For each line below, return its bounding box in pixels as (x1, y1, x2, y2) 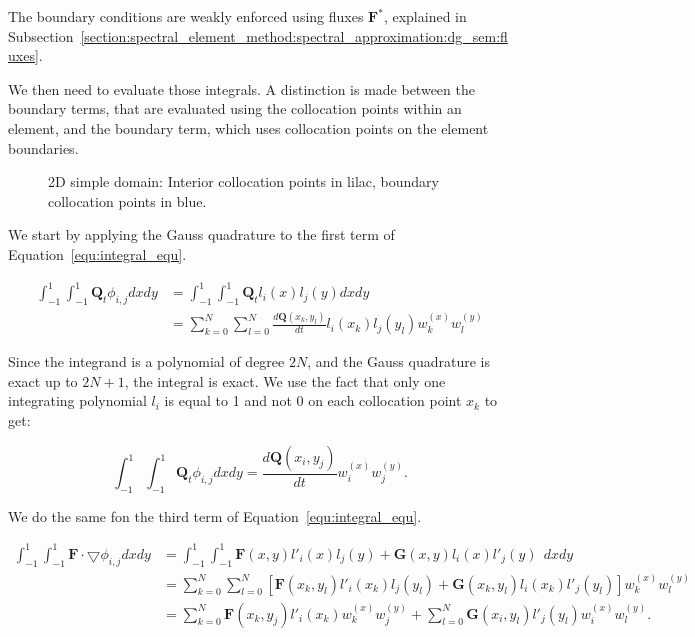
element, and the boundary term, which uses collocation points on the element (8, 117, 489, 138)
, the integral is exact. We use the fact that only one (124, 370, 446, 391)
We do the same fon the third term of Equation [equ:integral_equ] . (8, 505, 422, 526)
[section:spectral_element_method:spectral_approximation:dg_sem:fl (80, 25, 508, 46)
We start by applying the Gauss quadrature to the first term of (8, 224, 395, 245)
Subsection (8, 25, 74, 46)
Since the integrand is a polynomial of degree (8, 351, 285, 372)
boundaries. (8, 137, 79, 158)
